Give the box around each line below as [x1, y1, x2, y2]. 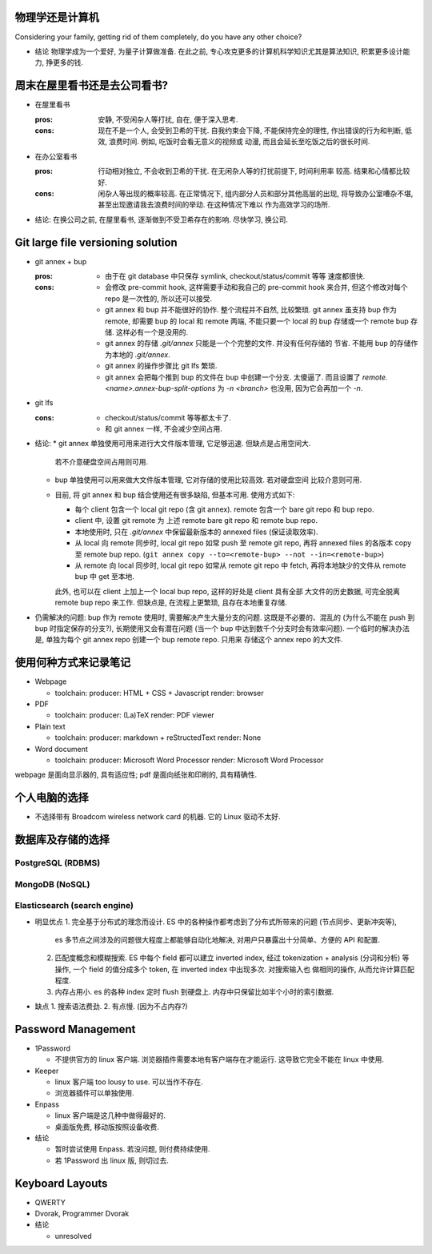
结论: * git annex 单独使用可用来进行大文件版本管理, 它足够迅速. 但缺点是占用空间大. [34, 439, 311, 448]
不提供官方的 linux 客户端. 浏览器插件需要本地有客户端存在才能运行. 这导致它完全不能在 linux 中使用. [54, 1055, 384, 1064]
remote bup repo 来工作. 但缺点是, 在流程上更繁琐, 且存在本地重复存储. [54, 597, 287, 608]
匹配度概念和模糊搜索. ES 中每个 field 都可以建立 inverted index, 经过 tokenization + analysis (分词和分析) [54, 953, 401, 963]
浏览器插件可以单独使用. [54, 1088, 135, 1098]
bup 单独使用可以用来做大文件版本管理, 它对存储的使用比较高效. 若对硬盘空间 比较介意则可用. [54, 475, 362, 484]
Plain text [34, 721, 66, 731]
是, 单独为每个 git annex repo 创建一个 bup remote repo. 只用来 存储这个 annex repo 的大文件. [34, 635, 344, 645]
